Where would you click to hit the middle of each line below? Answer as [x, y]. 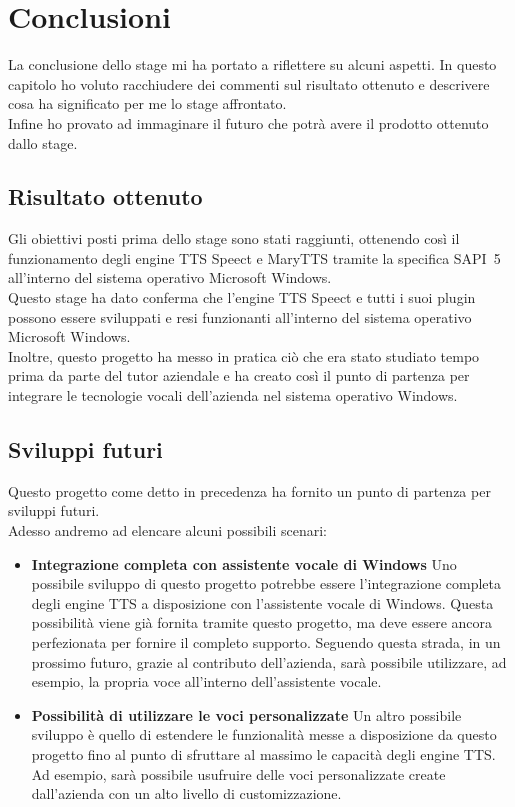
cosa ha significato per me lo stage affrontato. [147, 103]
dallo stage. [43, 142]
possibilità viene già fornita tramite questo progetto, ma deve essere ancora [262, 622]
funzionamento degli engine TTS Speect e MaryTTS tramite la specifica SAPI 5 [254, 257]
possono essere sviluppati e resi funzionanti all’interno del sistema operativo [240, 316]
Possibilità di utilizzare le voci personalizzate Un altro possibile [246, 714]
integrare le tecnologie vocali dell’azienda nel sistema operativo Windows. [233, 395]
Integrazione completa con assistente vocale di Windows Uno [244, 563]
